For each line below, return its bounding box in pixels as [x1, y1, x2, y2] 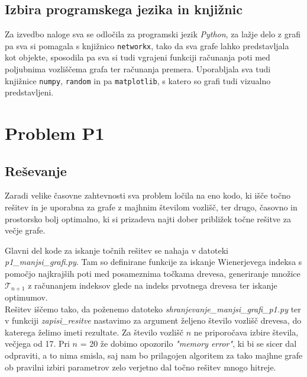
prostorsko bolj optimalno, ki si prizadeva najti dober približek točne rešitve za [5, 212, 291, 225]
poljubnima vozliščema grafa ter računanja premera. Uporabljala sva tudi [5, 63, 271, 75]
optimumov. [5, 291, 48, 303]
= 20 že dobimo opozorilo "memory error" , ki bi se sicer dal [80, 337, 297, 350]
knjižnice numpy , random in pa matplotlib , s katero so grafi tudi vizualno [5, 74, 271, 87]
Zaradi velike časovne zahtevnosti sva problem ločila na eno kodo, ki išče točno [5, 189, 290, 202]
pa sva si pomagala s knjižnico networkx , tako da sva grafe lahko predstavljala [5, 39, 289, 52]
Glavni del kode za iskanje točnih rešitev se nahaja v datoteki [5, 244, 228, 256]
